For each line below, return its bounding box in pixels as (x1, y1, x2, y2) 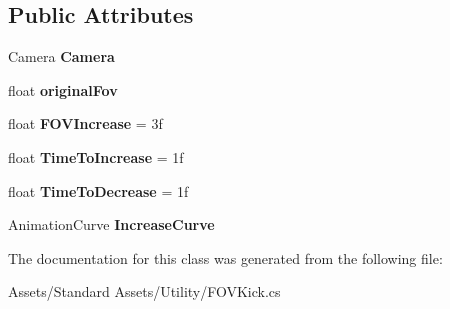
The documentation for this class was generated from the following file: (8, 247, 443, 268)
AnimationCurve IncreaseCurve (8, 214, 215, 235)
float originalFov (8, 79, 118, 100)
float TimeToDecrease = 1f (8, 180, 189, 201)
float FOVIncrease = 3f (8, 113, 163, 134)
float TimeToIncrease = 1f (8, 146, 184, 167)
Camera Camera (8, 46, 115, 67)
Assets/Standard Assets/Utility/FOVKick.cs (8, 281, 281, 302)
